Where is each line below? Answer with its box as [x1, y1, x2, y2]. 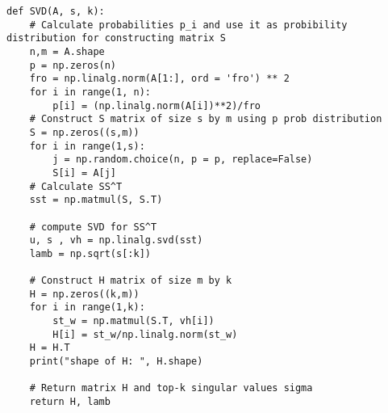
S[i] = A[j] [52, 166, 117, 179]
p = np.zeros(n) [29, 59, 117, 71]
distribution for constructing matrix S [6, 32, 227, 44]
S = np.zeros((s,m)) [29, 126, 140, 138]
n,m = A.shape [29, 45, 105, 57]
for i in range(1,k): [29, 301, 145, 314]
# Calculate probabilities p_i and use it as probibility [29, 19, 348, 31]
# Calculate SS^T [29, 180, 123, 192]
